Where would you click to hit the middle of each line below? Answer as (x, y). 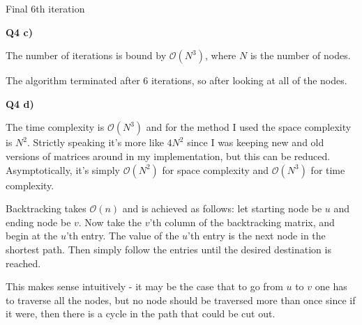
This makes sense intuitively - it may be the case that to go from (144, 286)
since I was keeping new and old (256, 142)
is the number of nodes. (300, 55)
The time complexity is (55, 127)
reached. (23, 263)
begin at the (32, 236)
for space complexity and (216, 169)
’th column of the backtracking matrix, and (242, 222)
